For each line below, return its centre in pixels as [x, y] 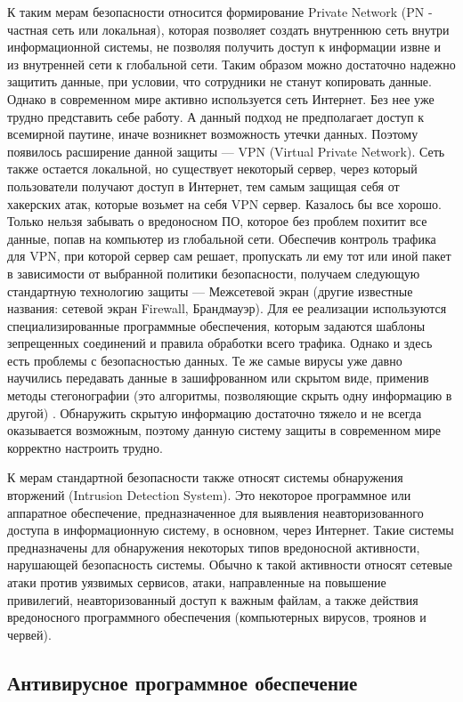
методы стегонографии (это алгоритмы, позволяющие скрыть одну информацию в [230, 395]
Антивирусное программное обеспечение [183, 682]
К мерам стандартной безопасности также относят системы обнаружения [205, 477]
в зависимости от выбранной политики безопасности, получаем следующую [214, 273]
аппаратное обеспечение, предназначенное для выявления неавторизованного [215, 512]
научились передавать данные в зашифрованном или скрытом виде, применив [218, 378]
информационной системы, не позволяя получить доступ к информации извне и [224, 47]
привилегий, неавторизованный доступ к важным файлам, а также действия [213, 599]
